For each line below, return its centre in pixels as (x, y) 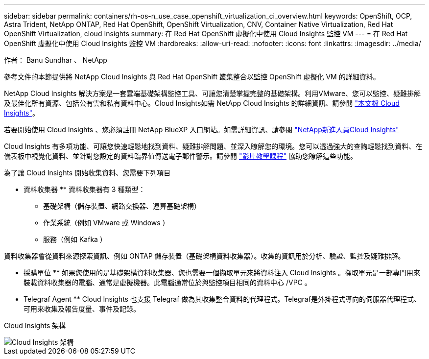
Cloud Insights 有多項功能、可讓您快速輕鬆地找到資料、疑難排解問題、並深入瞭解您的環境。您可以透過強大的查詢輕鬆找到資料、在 (213, 146)
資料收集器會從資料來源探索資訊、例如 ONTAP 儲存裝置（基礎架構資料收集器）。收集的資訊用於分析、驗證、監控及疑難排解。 (204, 256)
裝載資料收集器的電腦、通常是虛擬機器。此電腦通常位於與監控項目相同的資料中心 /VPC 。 (167, 282)
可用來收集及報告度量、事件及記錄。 (82, 309)
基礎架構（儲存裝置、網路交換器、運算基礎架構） (122, 206)
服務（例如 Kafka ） (75, 239)
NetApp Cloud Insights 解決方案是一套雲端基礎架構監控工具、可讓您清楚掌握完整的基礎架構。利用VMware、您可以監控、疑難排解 (213, 93)
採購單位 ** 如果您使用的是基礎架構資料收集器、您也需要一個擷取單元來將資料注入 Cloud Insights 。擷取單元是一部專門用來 (222, 273)
